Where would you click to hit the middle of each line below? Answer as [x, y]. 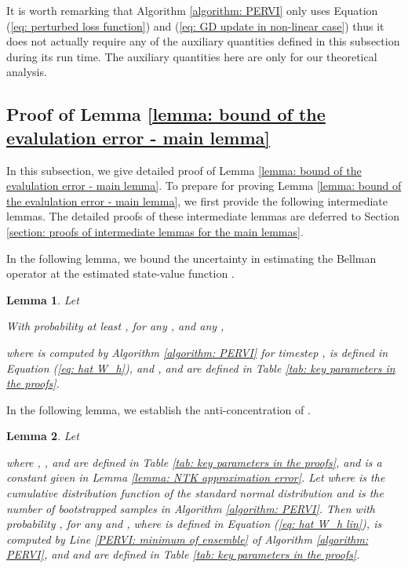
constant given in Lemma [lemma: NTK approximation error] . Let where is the [196, 477]
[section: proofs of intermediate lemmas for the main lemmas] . [155, 231]
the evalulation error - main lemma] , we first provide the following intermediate [197, 200]
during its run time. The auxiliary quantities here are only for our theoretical [192, 56]
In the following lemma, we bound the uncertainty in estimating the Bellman [191, 258]
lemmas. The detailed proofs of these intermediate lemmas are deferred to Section [203, 216]
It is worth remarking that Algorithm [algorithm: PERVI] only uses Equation [192, 10]
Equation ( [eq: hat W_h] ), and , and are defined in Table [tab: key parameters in [201, 368]
